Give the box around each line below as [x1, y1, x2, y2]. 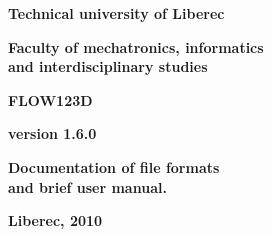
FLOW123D [8, 89, 93, 110]
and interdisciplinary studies [8, 56, 208, 77]
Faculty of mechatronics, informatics [8, 36, 264, 57]
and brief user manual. [8, 176, 167, 197]
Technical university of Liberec [8, 3, 225, 23]
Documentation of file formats [8, 156, 220, 177]
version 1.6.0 [8, 123, 97, 144]
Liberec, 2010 [8, 210, 103, 231]
